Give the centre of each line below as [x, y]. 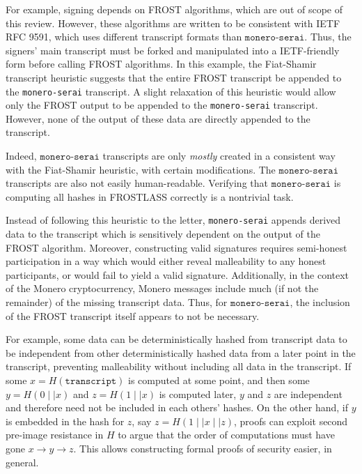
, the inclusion [320, 302]
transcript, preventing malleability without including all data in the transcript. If [179, 366]
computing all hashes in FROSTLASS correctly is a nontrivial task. [150, 196]
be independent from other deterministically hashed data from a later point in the [181, 352]
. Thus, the [328, 37]
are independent [308, 393]
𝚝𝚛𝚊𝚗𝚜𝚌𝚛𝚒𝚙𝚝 [91, 382]
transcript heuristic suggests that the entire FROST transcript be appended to [174, 77]
